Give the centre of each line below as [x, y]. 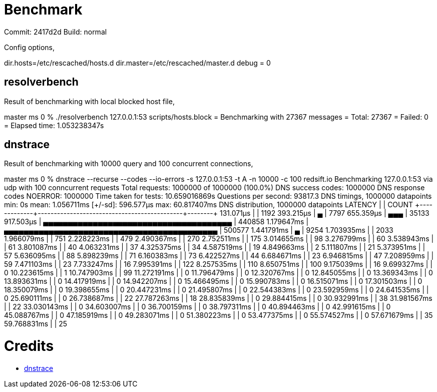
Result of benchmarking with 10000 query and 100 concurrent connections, [129, 164]
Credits [29, 346]
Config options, [30, 47]
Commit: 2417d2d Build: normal [56, 32]
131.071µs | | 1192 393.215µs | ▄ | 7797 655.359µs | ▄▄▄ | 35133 [324, 213]
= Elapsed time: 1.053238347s [54, 125]
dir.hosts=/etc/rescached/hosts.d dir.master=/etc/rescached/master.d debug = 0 [137, 63]
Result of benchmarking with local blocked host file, [89, 101]
